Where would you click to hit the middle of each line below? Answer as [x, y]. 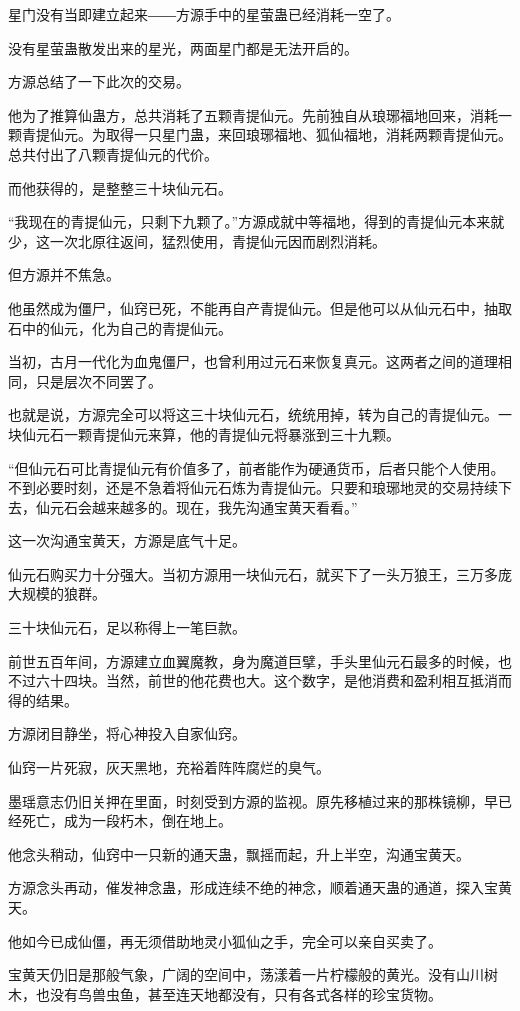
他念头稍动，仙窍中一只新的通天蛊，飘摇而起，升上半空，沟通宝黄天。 [239, 853]
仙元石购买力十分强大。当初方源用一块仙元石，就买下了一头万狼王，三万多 [253, 573]
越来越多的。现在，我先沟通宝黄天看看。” [224, 506]
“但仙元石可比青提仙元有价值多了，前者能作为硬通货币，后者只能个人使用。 [256, 467]
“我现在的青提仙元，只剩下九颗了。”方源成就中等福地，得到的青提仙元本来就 [256, 221]
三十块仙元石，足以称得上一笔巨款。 [127, 627]
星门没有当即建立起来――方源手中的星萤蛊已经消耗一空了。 [204, 14]
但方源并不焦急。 [64, 274]
